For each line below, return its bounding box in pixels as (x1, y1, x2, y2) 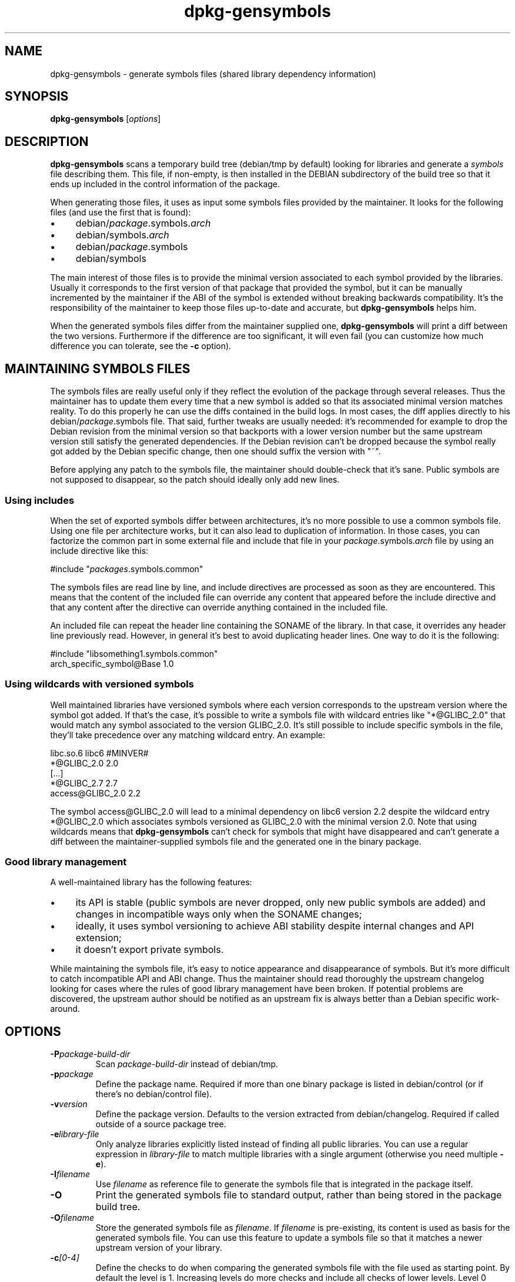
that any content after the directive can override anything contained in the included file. (50, 602, 388, 612)
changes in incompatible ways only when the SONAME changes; (75, 908, 362, 921)
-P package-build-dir (50, 1049, 131, 1060)
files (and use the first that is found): (50, 207, 191, 218)
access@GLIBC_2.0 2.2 (50, 788, 141, 798)
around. (50, 1004, 80, 1014)
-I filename (50, 1169, 91, 1180)
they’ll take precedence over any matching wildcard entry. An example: (50, 729, 325, 740)
